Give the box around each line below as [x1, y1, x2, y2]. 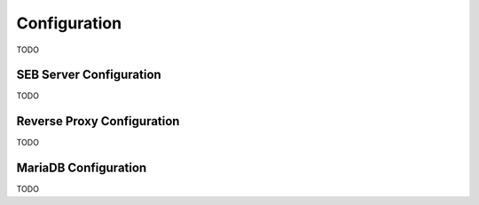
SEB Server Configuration [16, 67, 161, 83]
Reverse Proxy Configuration [16, 114, 180, 129]
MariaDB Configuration [16, 161, 147, 176]
